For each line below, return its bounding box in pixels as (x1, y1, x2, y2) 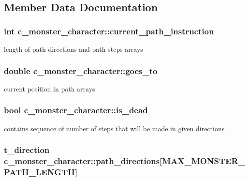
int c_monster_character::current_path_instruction (4, 25, 214, 37)
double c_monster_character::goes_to (4, 64, 158, 76)
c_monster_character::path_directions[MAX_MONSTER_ (4, 155, 245, 167)
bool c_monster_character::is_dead (4, 104, 148, 116)
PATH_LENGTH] (4, 166, 78, 178)
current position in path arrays (4, 83, 95, 93)
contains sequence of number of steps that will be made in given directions (4, 123, 225, 133)
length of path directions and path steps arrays (4, 44, 143, 54)
